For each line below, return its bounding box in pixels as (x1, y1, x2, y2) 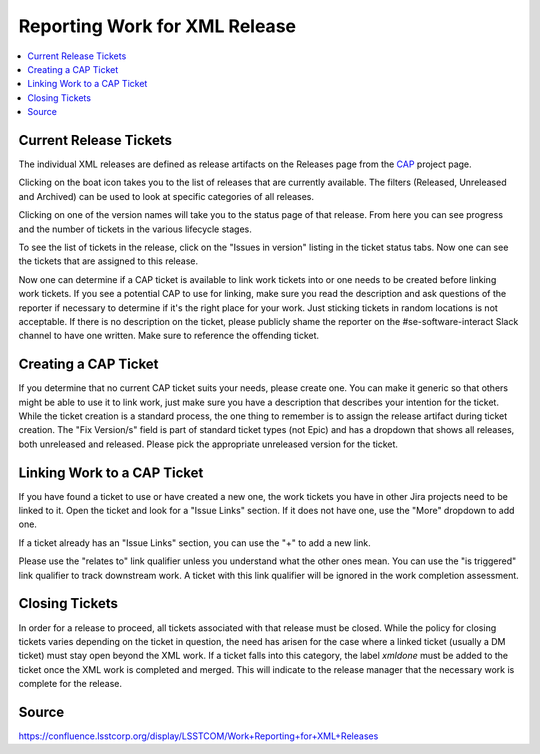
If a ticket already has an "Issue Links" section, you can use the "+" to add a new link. (18, 536, 372, 549)
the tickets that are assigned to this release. (18, 255, 199, 267)
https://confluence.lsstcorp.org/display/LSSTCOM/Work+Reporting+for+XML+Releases (18, 730, 379, 742)
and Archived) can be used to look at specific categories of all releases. (18, 190, 315, 202)
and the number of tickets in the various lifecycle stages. (18, 223, 252, 235)
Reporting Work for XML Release (18, 15, 297, 37)
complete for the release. (18, 678, 122, 690)
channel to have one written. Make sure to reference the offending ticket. (18, 330, 320, 342)
